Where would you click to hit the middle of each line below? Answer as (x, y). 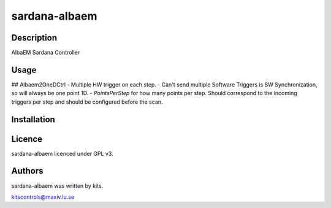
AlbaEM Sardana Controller (46, 53)
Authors (27, 171)
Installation (33, 119)
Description (34, 38)
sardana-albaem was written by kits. (57, 186)
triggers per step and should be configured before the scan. (87, 102)
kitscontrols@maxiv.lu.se (43, 197)
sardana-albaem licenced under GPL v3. (62, 153)
